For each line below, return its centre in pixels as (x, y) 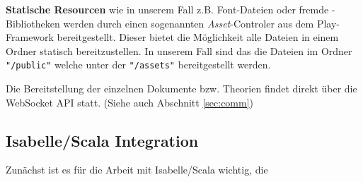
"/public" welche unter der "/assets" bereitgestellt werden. (138, 65)
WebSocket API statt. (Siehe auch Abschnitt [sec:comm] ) (130, 102)
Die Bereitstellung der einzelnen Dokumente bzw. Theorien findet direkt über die (181, 89)
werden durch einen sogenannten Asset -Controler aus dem (189, 23)
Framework (30, 37)
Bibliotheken (33, 23)
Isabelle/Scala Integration (102, 140)
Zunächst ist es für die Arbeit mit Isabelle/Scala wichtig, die (137, 170)
